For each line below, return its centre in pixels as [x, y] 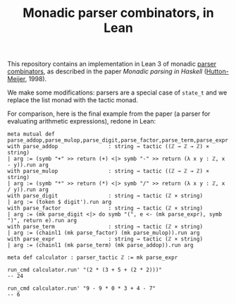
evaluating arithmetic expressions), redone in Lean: [82, 121]
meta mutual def [31, 134]
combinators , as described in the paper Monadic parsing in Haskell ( [107, 71]
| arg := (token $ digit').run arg [60, 202]
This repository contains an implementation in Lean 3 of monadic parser [112, 64]
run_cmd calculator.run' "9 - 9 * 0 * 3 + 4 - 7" [82, 288]
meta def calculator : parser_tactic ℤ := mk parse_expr [93, 258]
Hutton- [217, 71]
